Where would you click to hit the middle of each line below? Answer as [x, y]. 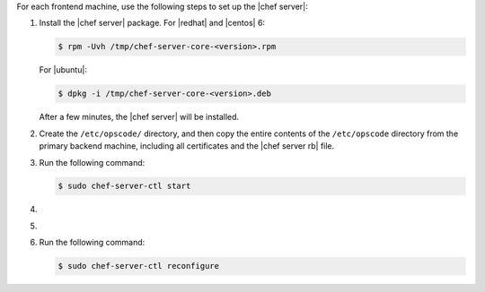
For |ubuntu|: [63, 70]
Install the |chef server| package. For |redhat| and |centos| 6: [152, 23]
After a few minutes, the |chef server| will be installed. [139, 117]
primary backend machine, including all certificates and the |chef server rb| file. [187, 146]
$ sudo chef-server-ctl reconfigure [139, 266]
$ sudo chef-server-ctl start [124, 186]
